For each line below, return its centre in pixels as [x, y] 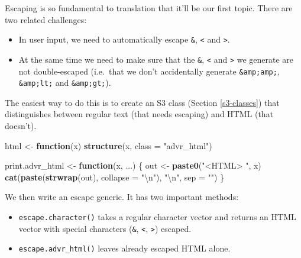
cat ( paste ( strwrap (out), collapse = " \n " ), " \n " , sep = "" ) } [115, 177]
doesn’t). [21, 125]
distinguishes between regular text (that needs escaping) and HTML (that [139, 114]
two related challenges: [46, 19]
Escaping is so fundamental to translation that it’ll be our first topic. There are [149, 8]
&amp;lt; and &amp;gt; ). [65, 83]
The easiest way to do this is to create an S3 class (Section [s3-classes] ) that [142, 102]
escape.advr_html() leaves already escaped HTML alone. [124, 248]
